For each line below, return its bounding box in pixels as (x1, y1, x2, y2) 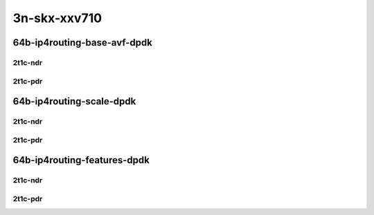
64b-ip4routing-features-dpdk (12, 154, 150, 166)
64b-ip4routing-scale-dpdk (12, 95, 136, 107)
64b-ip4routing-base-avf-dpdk (12, 37, 152, 48)
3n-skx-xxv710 (12, 10, 103, 26)
